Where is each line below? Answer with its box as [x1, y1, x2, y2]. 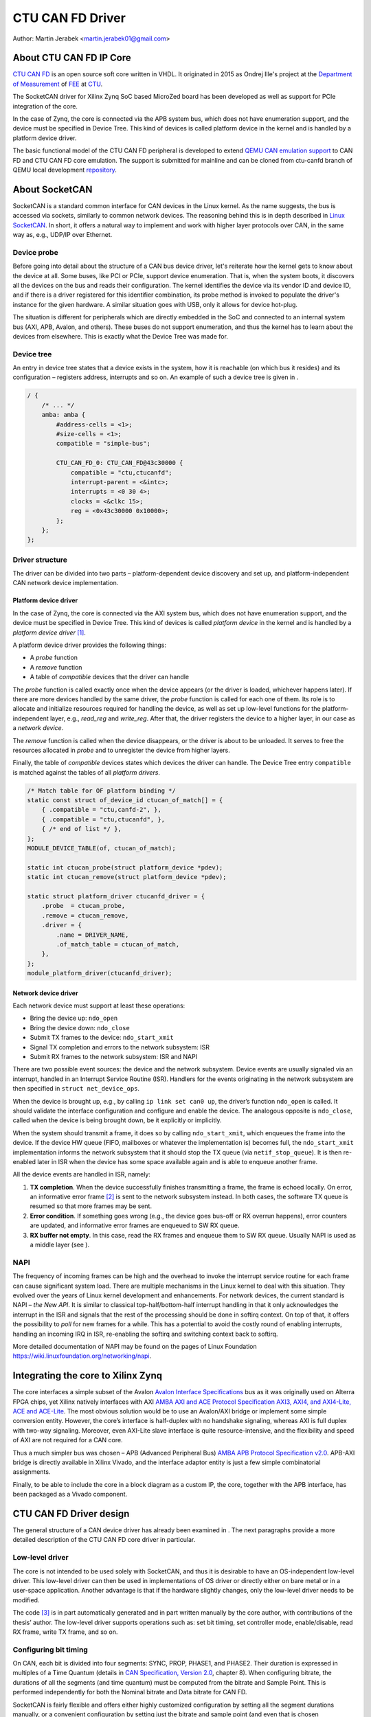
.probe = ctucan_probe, [41, 902, 126, 910]
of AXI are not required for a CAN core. [12, 1436, 123, 1444]
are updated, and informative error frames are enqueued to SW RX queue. [30, 1221, 240, 1229]
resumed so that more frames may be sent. [30, 1202, 153, 1210]
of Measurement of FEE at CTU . [12, 80, 103, 88]
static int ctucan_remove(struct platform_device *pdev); [27, 873, 227, 881]
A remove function [30, 663, 82, 671]
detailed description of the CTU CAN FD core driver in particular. [12, 1536, 196, 1544]
